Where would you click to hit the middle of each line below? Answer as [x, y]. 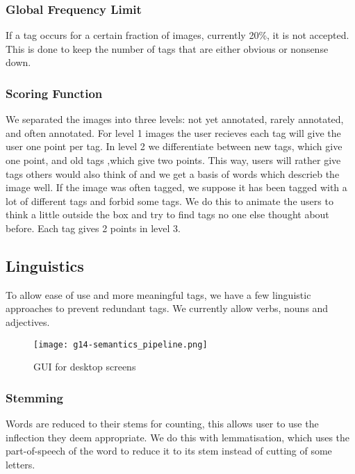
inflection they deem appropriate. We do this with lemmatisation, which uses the [178, 437]
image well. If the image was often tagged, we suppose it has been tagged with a [176, 187]
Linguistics [45, 265]
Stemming [34, 397]
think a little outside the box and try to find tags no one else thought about [167, 214]
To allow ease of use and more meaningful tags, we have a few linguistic [158, 294]
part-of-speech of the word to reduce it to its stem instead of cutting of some [169, 451]
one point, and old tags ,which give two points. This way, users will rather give [173, 160]
